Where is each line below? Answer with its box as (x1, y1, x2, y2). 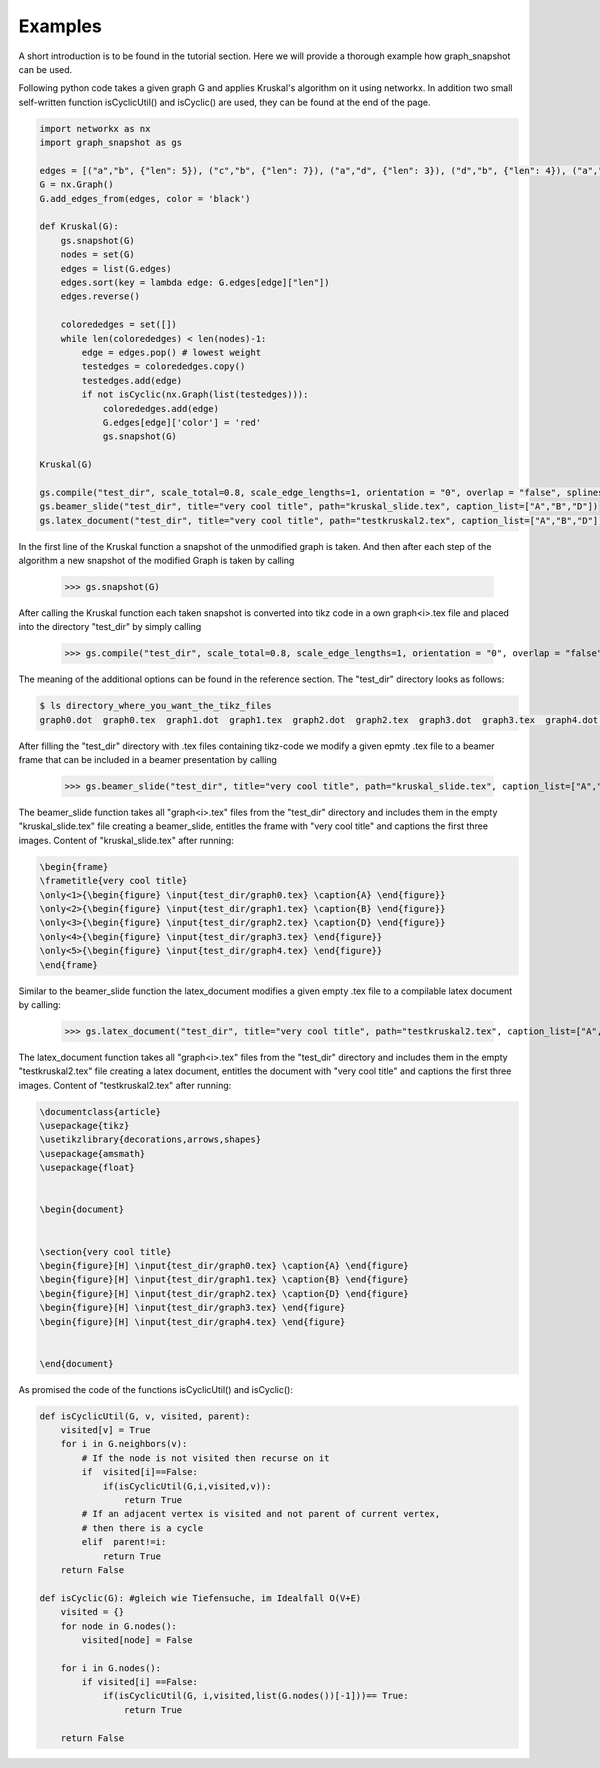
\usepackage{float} (39, 1162, 135, 1174)
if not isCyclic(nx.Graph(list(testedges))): (81, 389, 309, 400)
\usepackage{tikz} (39, 1120, 130, 1132)
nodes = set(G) (60, 249, 135, 260)
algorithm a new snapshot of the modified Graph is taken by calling (18, 555, 295, 567)
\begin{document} (39, 1204, 125, 1215)
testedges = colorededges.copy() (81, 361, 246, 372)
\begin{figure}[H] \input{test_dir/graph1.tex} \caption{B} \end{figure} (39, 1274, 409, 1285)
